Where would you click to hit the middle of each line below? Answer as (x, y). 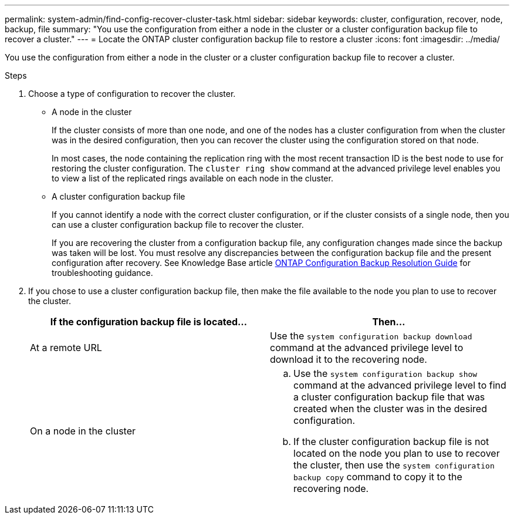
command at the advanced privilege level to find (400, 385)
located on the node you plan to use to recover (397, 453)
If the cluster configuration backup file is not (391, 442)
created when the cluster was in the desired (390, 409)
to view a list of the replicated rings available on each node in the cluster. (192, 178)
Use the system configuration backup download (371, 336)
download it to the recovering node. (349, 359)
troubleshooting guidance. (102, 273)
